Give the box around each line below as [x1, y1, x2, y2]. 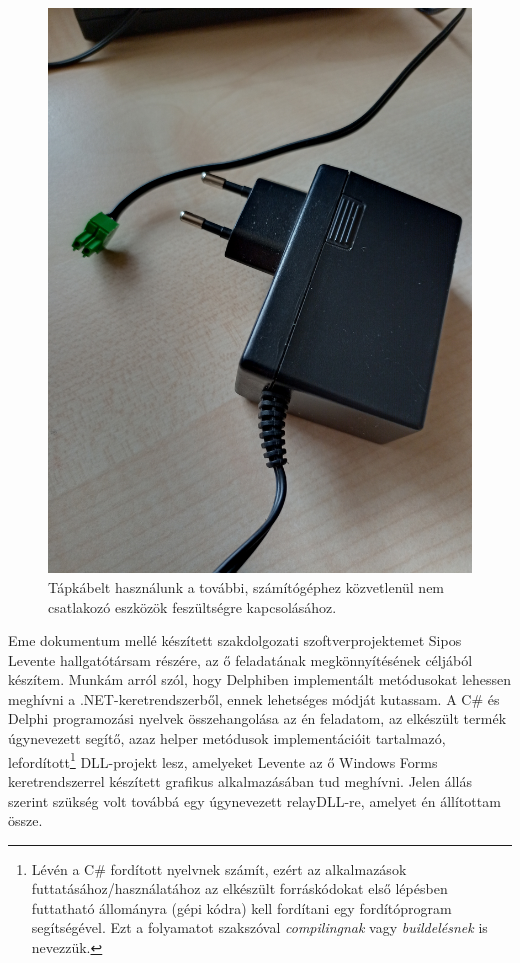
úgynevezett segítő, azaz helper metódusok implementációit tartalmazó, [8, 728, 446, 749]
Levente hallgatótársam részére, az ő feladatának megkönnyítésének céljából [8, 649, 473, 670]
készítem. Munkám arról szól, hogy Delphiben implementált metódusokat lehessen [8, 669, 512, 690]
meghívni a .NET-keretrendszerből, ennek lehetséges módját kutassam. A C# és [8, 688, 500, 709]
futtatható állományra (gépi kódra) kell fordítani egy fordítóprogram [31, 897, 452, 918]
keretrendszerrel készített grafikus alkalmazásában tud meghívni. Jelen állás [8, 770, 472, 791]
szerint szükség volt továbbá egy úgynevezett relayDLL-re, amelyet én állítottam [8, 790, 501, 811]
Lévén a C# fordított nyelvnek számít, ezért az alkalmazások [31, 858, 407, 879]
